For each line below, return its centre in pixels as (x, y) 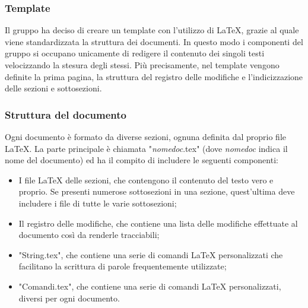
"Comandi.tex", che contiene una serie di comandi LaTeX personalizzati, (150, 286)
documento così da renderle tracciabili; (89, 235)
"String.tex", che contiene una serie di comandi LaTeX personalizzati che (151, 254)
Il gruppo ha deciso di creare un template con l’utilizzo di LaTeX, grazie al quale (152, 30)
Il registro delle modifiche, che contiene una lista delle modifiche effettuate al (158, 223)
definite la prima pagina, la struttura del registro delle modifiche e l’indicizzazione (154, 76)
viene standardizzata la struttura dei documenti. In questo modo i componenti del (154, 41)
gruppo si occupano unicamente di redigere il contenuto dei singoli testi (135, 53)
